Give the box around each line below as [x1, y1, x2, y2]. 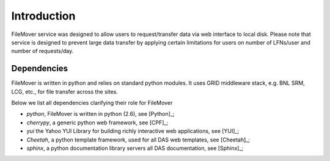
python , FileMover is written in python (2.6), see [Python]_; [26, 110, 175, 118]
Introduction [11, 9, 76, 23]
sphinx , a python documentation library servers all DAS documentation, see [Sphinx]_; [26, 144, 244, 152]
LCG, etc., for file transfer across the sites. [11, 88, 119, 95]
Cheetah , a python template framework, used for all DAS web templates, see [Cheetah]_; [26, 136, 251, 143]
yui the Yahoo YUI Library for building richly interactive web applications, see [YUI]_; [26, 127, 240, 135]
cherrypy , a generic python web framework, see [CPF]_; [26, 119, 168, 126]
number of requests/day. [11, 48, 74, 55]
